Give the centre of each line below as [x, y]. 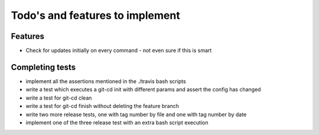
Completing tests [43, 67]
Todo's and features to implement [95, 15]
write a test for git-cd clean [59, 98]
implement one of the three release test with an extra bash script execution [117, 122]
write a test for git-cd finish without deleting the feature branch [102, 106]
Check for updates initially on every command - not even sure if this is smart [119, 51]
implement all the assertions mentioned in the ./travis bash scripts [106, 81]
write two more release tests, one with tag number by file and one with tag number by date [136, 114]
